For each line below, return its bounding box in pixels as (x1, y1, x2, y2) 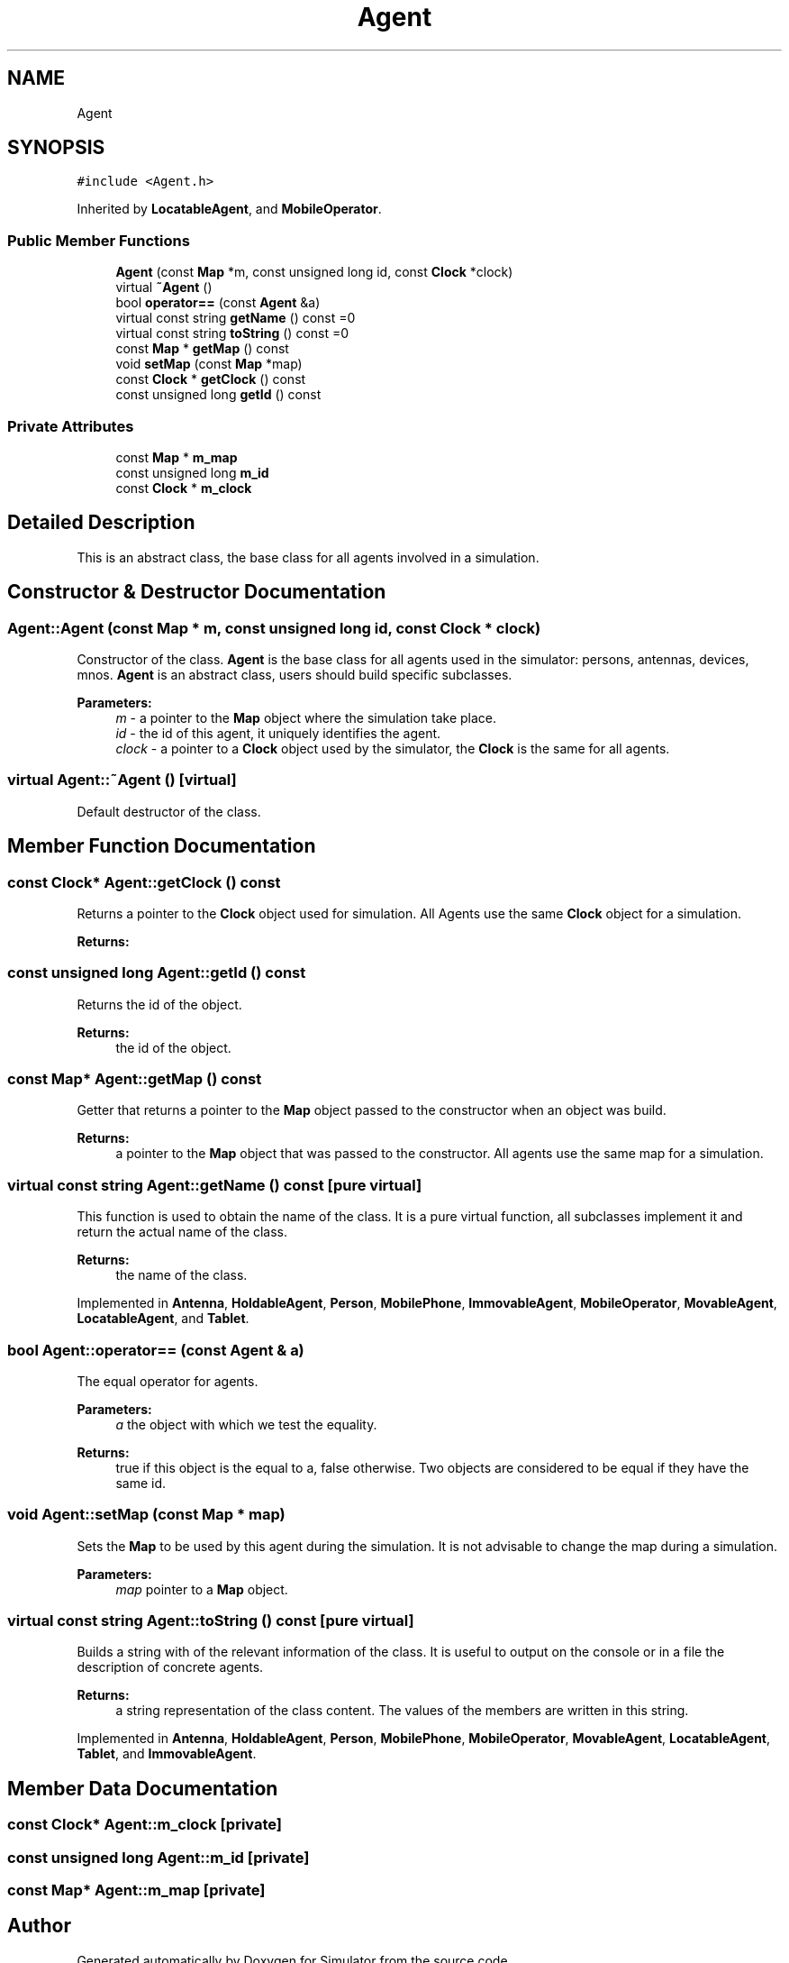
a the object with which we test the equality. (115, 1416, 377, 1432)
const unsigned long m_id (115, 464, 269, 480)
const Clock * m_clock (115, 479, 252, 496)
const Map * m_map (115, 449, 238, 465)
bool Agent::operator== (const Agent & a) (7, 1340, 304, 1359)
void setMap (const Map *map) (115, 356, 303, 372)
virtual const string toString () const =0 (115, 325, 349, 342)
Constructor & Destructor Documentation (7, 580, 386, 604)
